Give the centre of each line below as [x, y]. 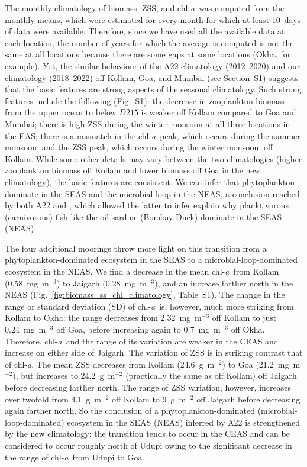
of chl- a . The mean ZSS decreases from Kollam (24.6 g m [110, 364]
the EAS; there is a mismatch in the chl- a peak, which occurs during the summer [153, 135]
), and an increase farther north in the [224, 283]
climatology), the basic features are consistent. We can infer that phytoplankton [150, 181]
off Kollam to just [244, 318]
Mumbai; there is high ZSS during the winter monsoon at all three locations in [148, 123]
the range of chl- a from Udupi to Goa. [75, 457]
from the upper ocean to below [61, 112]
